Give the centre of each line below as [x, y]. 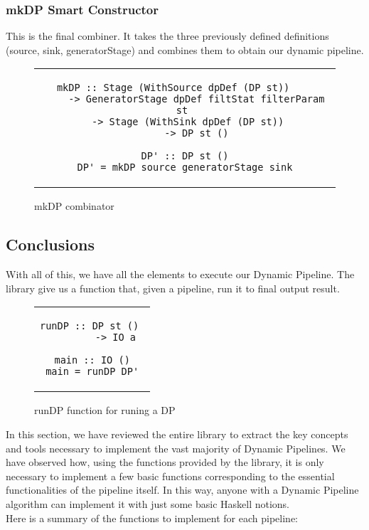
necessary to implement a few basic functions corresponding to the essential [170, 476]
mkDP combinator [74, 206]
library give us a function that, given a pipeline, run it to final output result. [173, 288]
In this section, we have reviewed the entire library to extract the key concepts [177, 434]
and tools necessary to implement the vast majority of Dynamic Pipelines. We [176, 448]
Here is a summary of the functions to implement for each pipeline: [152, 518]
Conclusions [50, 244]
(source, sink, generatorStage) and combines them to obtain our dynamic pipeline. [185, 49]
